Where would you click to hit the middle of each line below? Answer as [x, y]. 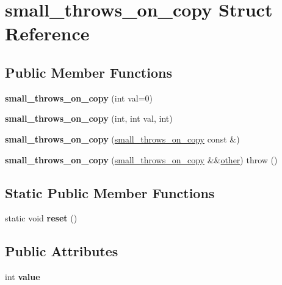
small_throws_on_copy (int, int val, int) [89, 118]
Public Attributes [62, 251]
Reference [47, 33]
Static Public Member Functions [110, 192]
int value [23, 277]
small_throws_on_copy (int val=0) [79, 98]
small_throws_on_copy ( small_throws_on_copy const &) [122, 139]
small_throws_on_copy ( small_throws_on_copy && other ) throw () [141, 159]
